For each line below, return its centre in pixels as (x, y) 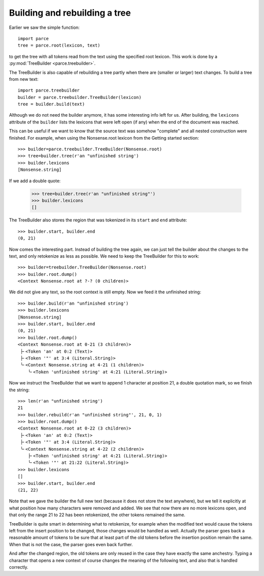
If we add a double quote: (35, 181)
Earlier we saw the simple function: (44, 27)
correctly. (19, 567)
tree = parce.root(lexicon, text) (59, 46)
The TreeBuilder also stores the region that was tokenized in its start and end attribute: (98, 220)
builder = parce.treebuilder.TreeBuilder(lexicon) (80, 97)
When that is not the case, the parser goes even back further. (71, 544)
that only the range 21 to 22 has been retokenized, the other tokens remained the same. (97, 515)
